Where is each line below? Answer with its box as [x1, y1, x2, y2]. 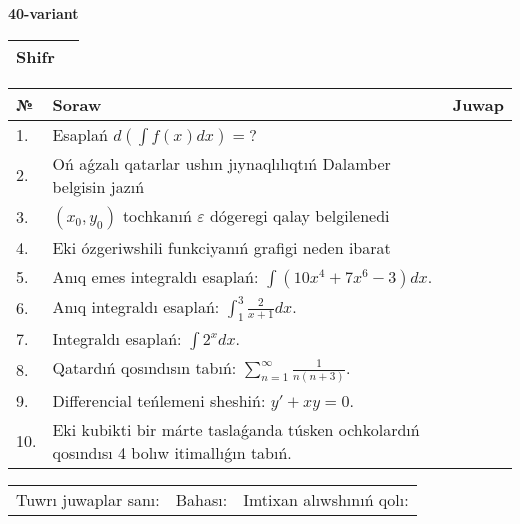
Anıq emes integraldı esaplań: [52, 264, 259, 288]
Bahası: [175, 487, 228, 511]
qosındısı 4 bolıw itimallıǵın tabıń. [52, 440, 292, 464]
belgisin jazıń [52, 174, 145, 198]
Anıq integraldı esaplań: [52, 294, 220, 318]
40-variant [8, 3, 79, 23]
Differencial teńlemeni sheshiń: [52, 388, 266, 412]
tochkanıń [122, 203, 192, 227]
